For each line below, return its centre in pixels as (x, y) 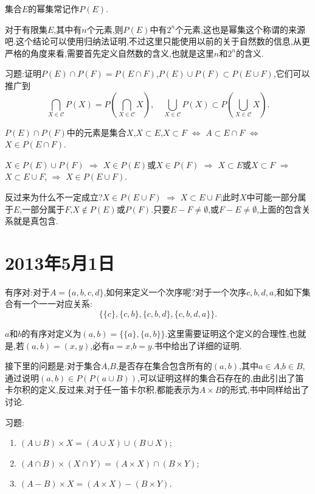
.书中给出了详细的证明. (197, 345)
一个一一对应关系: (57, 304)
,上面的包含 (279, 209)
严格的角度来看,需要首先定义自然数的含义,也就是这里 (109, 53)
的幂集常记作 (54, 9)
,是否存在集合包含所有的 (164, 366)
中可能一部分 (272, 196)
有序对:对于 (27, 291)
